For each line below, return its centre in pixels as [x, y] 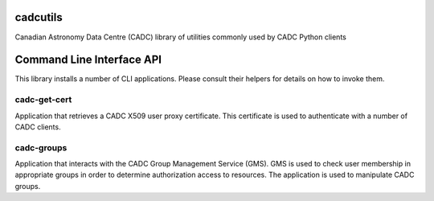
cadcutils [39, 17]
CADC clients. [38, 127]
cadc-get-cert [43, 100]
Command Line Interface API [88, 60]
